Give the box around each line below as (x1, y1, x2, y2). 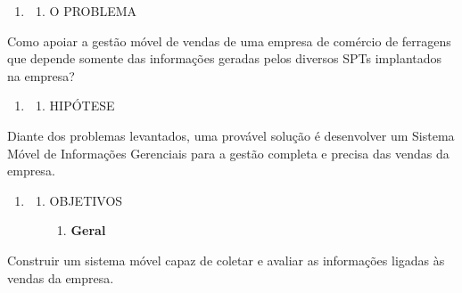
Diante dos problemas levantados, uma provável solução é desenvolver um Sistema (7, 126, 455, 144)
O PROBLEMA (49, 2, 137, 20)
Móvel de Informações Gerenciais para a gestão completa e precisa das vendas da (7, 143, 450, 162)
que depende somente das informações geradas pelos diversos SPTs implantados (7, 49, 442, 68)
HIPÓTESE (49, 96, 115, 115)
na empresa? (7, 66, 75, 85)
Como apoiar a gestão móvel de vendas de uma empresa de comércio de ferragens (7, 31, 451, 50)
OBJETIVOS (49, 191, 123, 209)
